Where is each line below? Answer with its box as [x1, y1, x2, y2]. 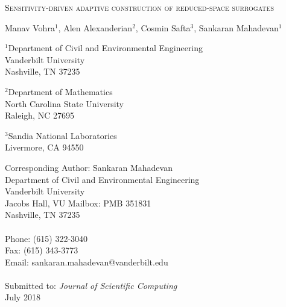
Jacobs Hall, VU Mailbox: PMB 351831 [5, 196, 151, 209]
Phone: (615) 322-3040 [5, 232, 88, 244]
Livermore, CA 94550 [5, 141, 84, 153]
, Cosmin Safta [135, 21, 191, 34]
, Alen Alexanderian [58, 21, 133, 34]
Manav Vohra [5, 21, 55, 34]
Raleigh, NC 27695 [5, 109, 74, 122]
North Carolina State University [5, 97, 124, 110]
